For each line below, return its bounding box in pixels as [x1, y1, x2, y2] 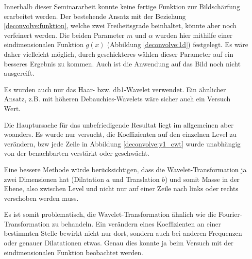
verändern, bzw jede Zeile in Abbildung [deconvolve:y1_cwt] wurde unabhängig [4, 138, 241, 148]
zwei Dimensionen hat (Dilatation [4, 174, 104, 184]
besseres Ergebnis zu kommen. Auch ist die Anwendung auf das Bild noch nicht [4, 58, 241, 68]
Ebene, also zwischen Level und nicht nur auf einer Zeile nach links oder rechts [4, 183, 238, 194]
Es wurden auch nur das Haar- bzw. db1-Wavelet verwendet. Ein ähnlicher [4, 84, 226, 94]
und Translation [112, 174, 160, 184]
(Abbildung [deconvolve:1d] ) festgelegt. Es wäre [107, 39, 249, 49]
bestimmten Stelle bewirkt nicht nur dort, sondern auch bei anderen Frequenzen [4, 228, 242, 238]
